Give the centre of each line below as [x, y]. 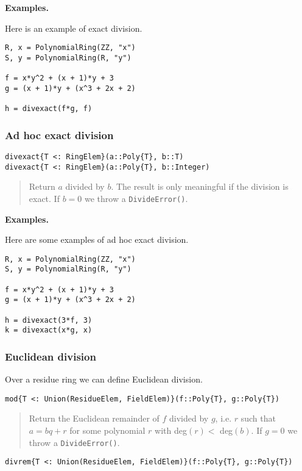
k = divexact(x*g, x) [49, 330]
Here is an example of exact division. [74, 28]
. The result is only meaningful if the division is [200, 186]
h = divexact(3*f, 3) [49, 320]
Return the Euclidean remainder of [94, 418]
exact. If [44, 198]
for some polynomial [107, 430]
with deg [171, 430]
